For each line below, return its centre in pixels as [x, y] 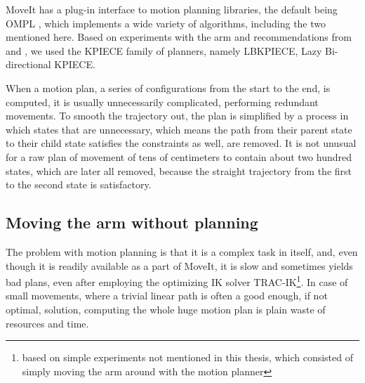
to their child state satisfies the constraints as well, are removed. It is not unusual [181, 143]
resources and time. [47, 323]
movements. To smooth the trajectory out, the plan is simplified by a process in [177, 116]
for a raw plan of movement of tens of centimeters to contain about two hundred [179, 156]
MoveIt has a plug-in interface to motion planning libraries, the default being [172, 9]
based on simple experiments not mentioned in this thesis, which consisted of [187, 357]
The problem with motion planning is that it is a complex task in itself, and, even [182, 251]
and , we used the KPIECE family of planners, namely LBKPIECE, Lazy [164, 50]
